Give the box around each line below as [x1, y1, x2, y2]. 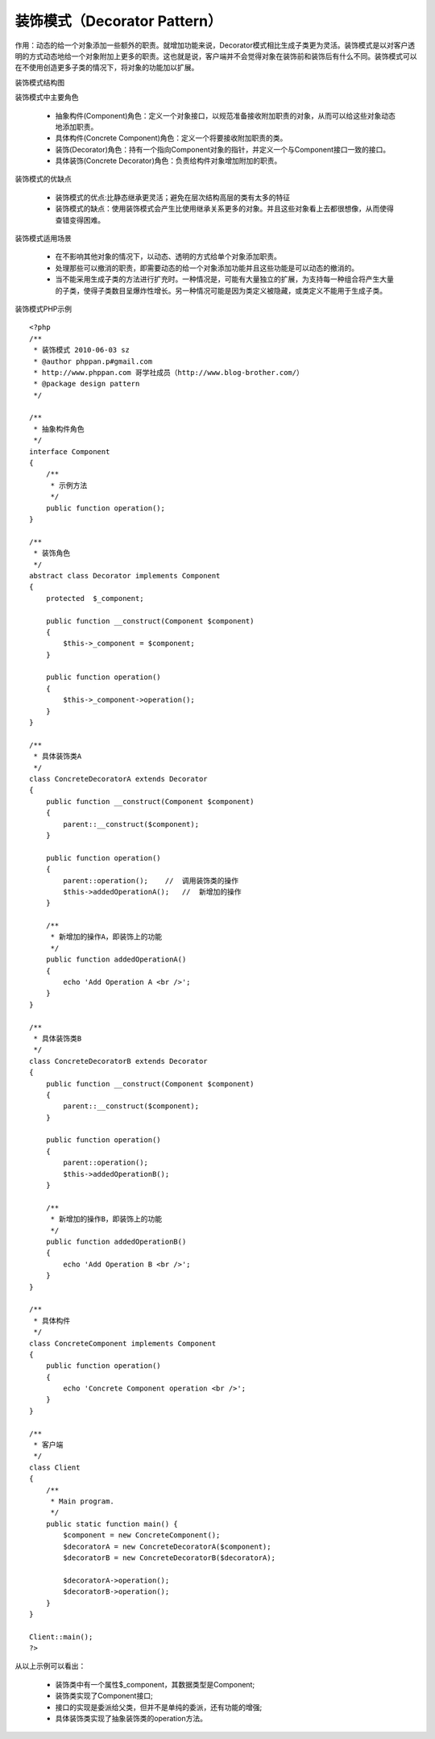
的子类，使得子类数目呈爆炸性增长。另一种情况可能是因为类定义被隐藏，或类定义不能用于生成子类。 [55, 286, 387, 295]
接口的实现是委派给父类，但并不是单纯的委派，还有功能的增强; [55, 1702, 263, 1712]
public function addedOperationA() [45, 955, 187, 964]
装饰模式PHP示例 [14, 303, 72, 314]
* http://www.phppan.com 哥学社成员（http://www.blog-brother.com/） [33, 368, 304, 377]
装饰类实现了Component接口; [55, 1691, 153, 1701]
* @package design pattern [33, 379, 140, 389]
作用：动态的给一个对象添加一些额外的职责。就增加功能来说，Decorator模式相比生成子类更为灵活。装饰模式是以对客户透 [14, 40, 415, 50]
